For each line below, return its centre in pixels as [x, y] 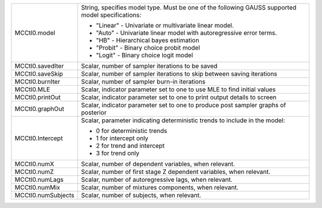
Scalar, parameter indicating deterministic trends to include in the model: [183, 120]
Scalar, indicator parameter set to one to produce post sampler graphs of [183, 105]
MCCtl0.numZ [34, 172]
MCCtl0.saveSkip [39, 74]
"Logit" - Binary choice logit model [144, 55]
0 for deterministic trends [131, 131]
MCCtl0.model [35, 33]
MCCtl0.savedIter [39, 66]
